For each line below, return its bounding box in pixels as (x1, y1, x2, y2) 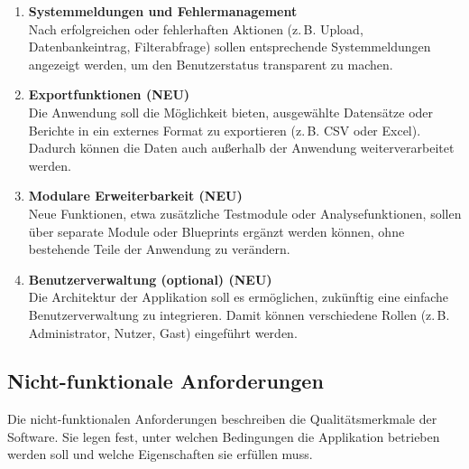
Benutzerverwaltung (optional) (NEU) (28, 269, 272, 288)
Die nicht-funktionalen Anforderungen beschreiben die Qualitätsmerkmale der (7, 409, 437, 428)
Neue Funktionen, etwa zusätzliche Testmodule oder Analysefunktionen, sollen (28, 203, 462, 222)
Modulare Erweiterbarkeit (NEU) (28, 186, 243, 205)
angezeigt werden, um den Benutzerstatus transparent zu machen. (28, 54, 393, 73)
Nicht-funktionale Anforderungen (7, 367, 324, 395)
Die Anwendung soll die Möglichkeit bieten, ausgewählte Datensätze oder (28, 102, 434, 121)
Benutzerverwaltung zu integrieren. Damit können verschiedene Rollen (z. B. (28, 305, 450, 324)
